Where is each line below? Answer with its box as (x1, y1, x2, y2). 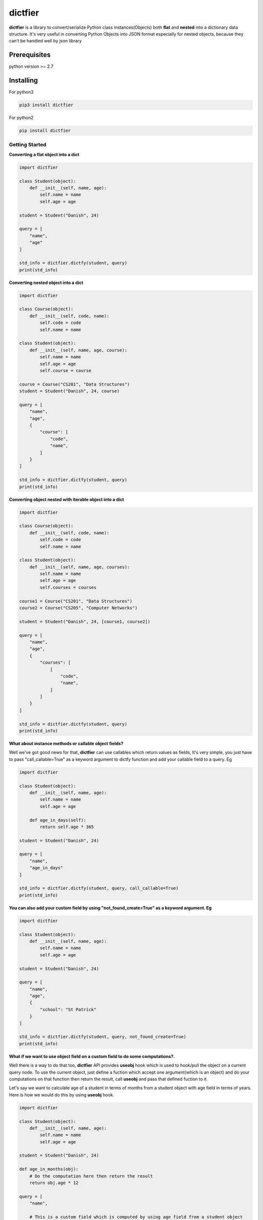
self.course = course (39, 367, 92, 373)
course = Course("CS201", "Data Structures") (19, 381, 130, 387)
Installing (9, 76, 38, 85)
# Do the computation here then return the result (29, 1173, 153, 1179)
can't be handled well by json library (9, 38, 82, 44)
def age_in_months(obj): (19, 1166, 79, 1172)
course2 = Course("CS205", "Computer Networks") (19, 605, 138, 611)
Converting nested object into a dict (9, 280, 84, 285)
